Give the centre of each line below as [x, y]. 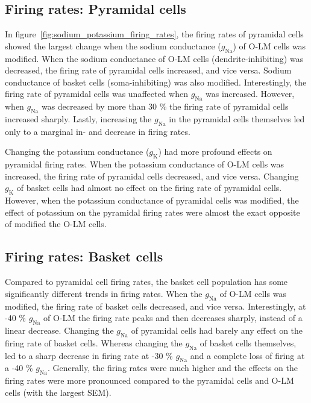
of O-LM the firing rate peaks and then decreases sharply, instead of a [173, 318]
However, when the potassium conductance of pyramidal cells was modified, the [152, 200]
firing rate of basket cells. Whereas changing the [94, 342]
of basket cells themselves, [248, 342]
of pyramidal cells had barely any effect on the [217, 330]
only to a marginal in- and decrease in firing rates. [98, 131]
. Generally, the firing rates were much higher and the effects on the [173, 368]
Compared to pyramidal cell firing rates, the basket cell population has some [146, 282]
